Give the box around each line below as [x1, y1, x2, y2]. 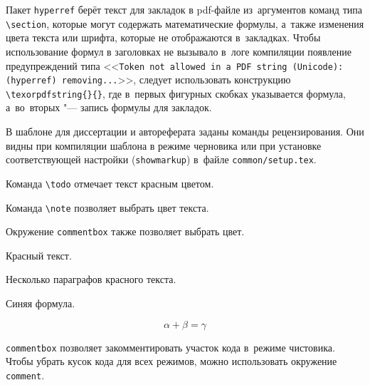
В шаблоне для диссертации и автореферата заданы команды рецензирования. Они [6, 124, 364, 139]
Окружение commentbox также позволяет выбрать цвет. [6, 224, 245, 239]
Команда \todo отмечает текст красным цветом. [6, 175, 214, 190]
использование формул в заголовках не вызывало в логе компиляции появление [6, 43, 351, 58]
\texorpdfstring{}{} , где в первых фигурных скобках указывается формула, [6, 86, 346, 101]
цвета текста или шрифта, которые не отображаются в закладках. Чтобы [6, 30, 321, 45]
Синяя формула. [6, 296, 75, 311]
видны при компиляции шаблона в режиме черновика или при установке [6, 138, 322, 153]
